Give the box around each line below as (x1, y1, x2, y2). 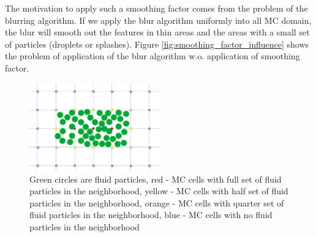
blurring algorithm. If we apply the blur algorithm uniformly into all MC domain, (5, 13, 312, 26)
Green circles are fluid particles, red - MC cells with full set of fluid (29, 172, 282, 185)
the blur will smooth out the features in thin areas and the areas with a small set (5, 26, 310, 38)
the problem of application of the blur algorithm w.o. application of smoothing (5, 49, 300, 62)
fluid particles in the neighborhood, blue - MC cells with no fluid (29, 208, 273, 221)
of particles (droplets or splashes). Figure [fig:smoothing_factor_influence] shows (5, 37, 309, 50)
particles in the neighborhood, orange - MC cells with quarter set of (29, 196, 284, 209)
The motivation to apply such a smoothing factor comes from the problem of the (5, 2, 308, 14)
